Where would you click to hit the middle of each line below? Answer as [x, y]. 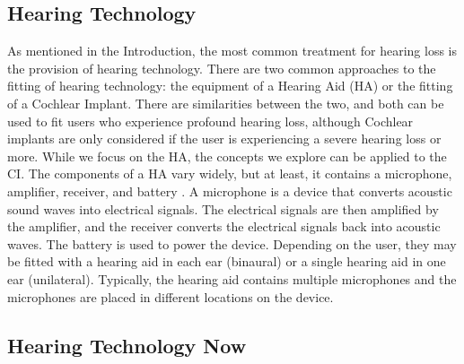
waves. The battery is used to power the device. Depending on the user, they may [232, 243]
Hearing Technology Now [127, 345]
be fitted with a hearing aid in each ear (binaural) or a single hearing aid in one [227, 261]
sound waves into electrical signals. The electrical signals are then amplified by [223, 208]
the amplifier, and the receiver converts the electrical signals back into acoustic [224, 226]
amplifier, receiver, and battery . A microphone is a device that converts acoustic [230, 191]
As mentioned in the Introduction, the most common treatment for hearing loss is [232, 51]
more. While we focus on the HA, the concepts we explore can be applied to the [227, 156]
